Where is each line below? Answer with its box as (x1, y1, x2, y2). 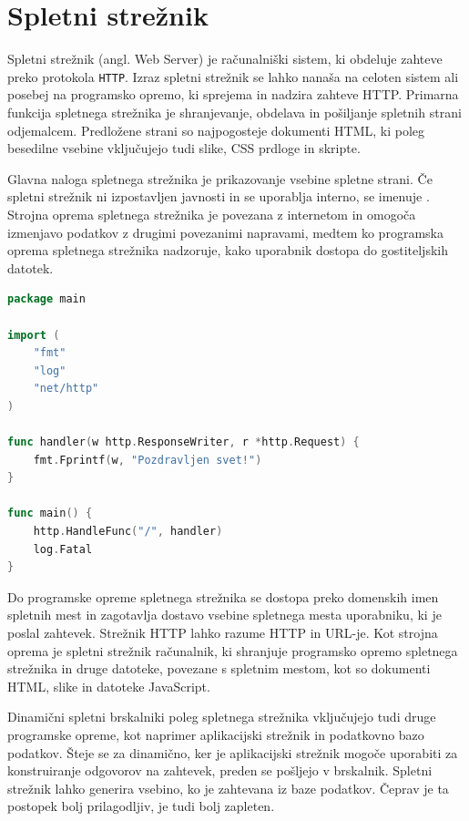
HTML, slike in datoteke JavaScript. (7, 676, 210, 695)
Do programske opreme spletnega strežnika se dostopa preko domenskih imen (7, 587, 439, 606)
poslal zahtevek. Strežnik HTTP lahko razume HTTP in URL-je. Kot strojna (7, 623, 438, 641)
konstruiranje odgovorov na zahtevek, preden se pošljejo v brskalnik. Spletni (7, 761, 433, 780)
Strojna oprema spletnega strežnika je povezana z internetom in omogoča (7, 204, 416, 223)
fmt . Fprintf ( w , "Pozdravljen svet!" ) (33, 453, 262, 467)
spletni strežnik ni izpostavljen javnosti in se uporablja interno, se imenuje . (7, 187, 430, 206)
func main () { (7, 507, 93, 520)
